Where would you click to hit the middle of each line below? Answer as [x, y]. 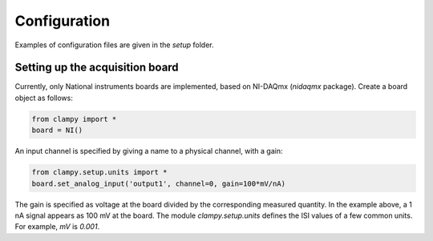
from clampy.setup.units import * [99, 173]
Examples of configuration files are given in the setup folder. [114, 45]
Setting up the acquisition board [97, 68]
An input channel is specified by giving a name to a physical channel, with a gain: [149, 151]
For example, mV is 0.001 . [57, 227]
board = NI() [57, 131]
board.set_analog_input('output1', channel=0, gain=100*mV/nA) [159, 183]
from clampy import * [74, 119]
